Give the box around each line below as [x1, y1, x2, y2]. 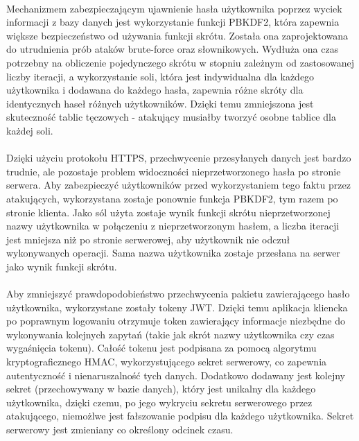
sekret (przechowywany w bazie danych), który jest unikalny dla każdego [6, 381, 316, 396]
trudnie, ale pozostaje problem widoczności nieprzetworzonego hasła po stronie [6, 164, 341, 178]
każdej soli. [6, 123, 53, 137]
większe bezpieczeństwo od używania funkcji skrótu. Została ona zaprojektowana [6, 28, 349, 42]
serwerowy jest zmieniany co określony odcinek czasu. [6, 422, 234, 436]
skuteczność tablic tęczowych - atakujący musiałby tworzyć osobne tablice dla [6, 110, 336, 124]
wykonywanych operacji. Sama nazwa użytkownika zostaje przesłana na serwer [6, 245, 340, 260]
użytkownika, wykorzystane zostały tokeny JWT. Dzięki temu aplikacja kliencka [6, 300, 348, 314]
